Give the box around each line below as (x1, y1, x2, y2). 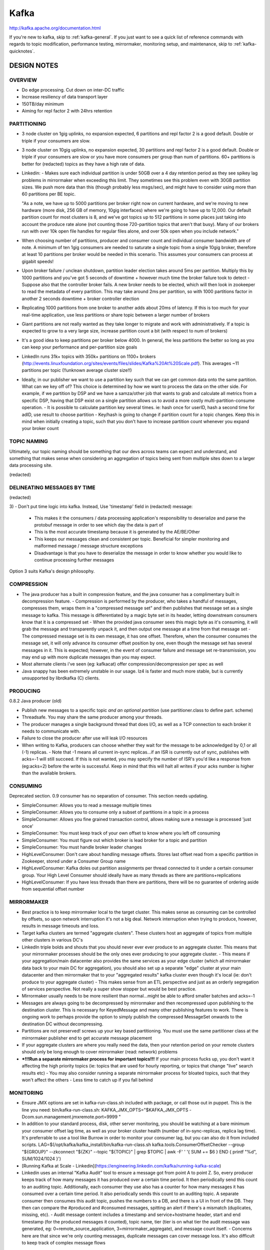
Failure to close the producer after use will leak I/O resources (21, 735, 147, 741)
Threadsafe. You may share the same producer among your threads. (21, 714, 163, 720)
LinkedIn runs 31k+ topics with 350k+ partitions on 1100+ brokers (21, 353, 156, 359)
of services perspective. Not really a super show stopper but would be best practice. (21, 985, 197, 992)
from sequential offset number (21, 886, 84, 892)
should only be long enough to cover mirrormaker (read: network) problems (21, 1049, 177, 1055)
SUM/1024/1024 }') (21, 1155, 61, 1162)
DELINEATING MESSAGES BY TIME (9, 484, 95, 491)
